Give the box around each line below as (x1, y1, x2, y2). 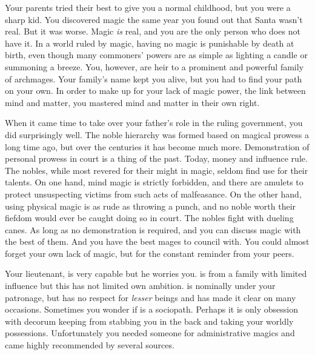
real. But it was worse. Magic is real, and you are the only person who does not (5, 25, 300, 38)
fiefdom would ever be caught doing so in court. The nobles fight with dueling (5, 211, 294, 224)
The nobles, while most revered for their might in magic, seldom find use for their (5, 164, 308, 176)
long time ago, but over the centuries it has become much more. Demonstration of (5, 140, 310, 153)
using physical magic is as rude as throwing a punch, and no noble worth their (5, 199, 296, 212)
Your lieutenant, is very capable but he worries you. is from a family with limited (5, 267, 307, 280)
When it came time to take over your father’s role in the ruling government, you (5, 116, 303, 129)
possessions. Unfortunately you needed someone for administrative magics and (5, 327, 295, 339)
